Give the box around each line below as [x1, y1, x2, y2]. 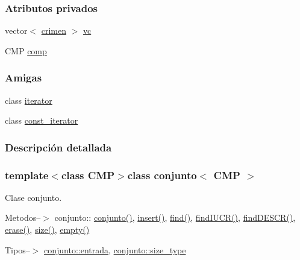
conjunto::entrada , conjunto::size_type [44, 243, 186, 256]
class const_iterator [5, 114, 78, 127]
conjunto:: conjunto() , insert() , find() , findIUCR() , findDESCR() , [54, 211, 296, 224]
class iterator [5, 94, 52, 106]
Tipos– [5, 243, 30, 256]
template [5, 167, 49, 182]
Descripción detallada [5, 139, 112, 154]
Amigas [5, 70, 42, 85]
